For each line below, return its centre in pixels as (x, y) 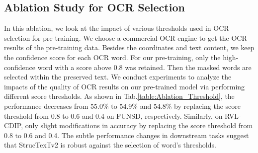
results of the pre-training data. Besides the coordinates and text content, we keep (129, 47)
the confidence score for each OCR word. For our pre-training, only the (112, 57)
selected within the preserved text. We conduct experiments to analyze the (118, 77)
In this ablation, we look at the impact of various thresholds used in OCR (117, 28)
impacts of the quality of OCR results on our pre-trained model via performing (125, 86)
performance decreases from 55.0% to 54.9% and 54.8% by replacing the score (123, 106)
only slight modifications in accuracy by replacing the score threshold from (139, 125)
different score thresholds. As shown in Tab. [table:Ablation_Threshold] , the (119, 96)
